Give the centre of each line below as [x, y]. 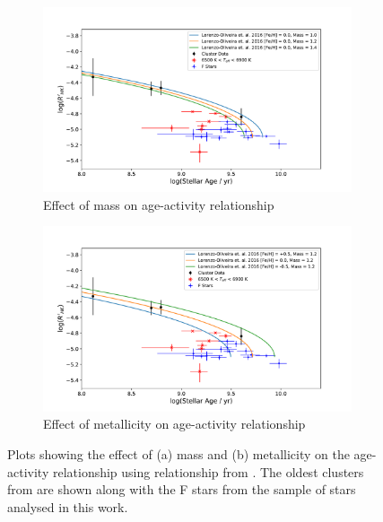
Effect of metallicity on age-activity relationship [174, 424]
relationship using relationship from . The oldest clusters [208, 471]
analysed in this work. [68, 506]
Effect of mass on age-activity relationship [159, 204]
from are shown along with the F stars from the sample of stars [182, 489]
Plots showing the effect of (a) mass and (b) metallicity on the [178, 453]
